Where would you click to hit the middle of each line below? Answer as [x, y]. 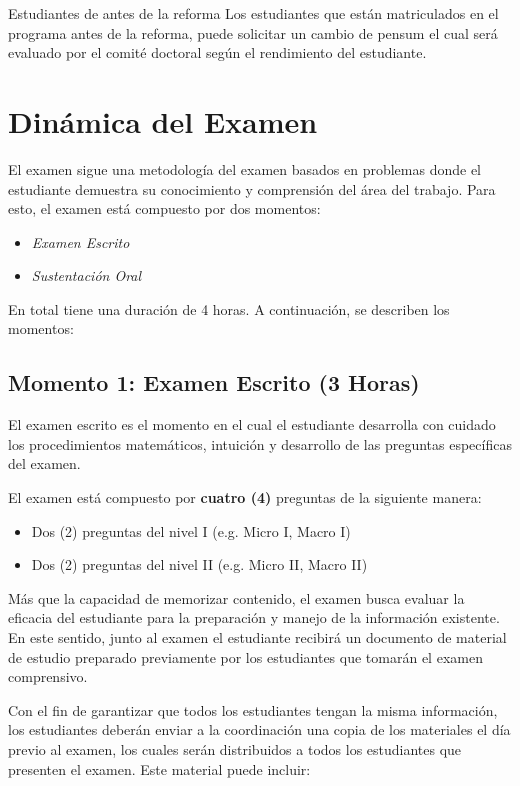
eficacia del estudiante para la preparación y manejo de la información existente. [254, 617]
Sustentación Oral [86, 275]
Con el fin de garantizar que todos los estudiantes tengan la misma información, [253, 709]
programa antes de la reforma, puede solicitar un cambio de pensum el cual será [253, 32]
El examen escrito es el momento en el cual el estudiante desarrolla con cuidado [252, 424]
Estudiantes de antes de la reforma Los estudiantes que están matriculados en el [253, 13]
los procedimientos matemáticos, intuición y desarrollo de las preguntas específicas [260, 443]
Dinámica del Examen [163, 120]
